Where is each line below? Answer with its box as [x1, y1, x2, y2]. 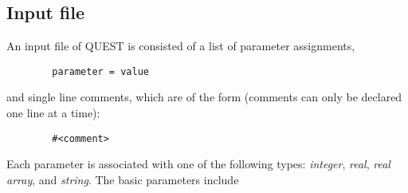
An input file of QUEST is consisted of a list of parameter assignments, [6, 37, 355, 54]
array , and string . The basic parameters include [6, 171, 239, 187]
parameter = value [52, 65, 149, 77]
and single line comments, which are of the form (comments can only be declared [6, 89, 402, 105]
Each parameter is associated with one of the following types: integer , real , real [6, 156, 390, 172]
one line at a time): [6, 104, 100, 121]
